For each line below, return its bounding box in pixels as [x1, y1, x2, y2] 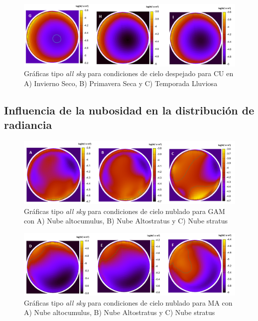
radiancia [4, 117, 52, 132]
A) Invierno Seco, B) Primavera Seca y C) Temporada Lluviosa [24, 78, 218, 89]
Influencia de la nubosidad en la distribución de [4, 103, 255, 118]
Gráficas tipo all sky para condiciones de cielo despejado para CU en [24, 68, 234, 79]
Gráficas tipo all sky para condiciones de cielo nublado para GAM [24, 206, 225, 216]
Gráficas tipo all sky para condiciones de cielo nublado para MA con [24, 297, 233, 308]
